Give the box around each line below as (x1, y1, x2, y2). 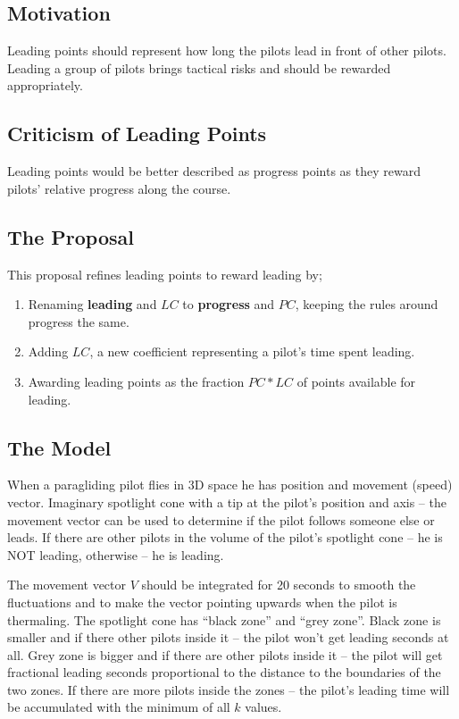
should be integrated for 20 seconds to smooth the (141, 575, 416, 594)
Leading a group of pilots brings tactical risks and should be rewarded (7, 58, 391, 77)
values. (245, 698, 282, 716)
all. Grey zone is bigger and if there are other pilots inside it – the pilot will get (7, 645, 443, 664)
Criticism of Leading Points (7, 120, 267, 147)
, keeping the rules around (295, 295, 438, 314)
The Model (7, 433, 112, 461)
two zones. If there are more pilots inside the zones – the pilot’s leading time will (7, 680, 450, 698)
